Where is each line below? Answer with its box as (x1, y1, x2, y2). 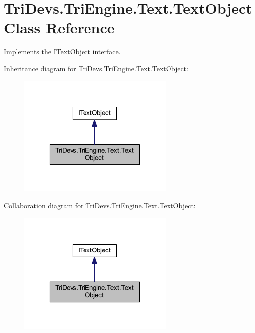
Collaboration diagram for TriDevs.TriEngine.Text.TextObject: (4, 200, 196, 210)
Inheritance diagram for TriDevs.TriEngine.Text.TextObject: (4, 63, 188, 73)
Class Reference (4, 17, 115, 38)
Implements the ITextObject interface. (4, 46, 121, 57)
